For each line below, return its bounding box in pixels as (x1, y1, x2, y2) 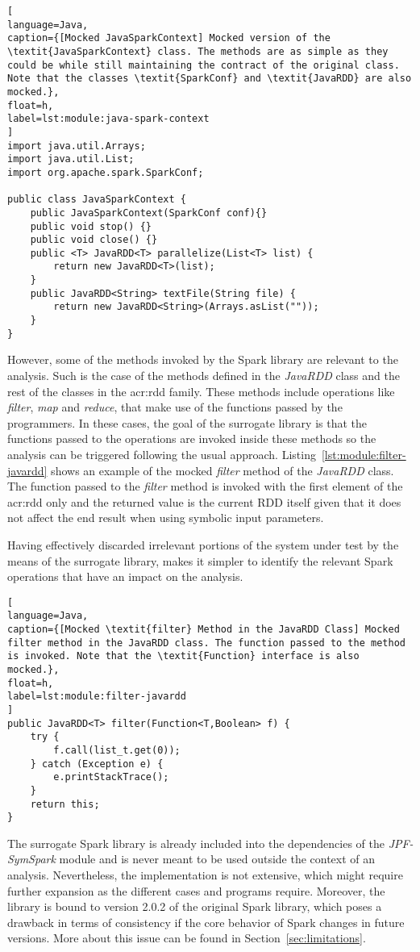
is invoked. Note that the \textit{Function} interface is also (7, 650, 360, 662)
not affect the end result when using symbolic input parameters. (7, 509, 324, 526)
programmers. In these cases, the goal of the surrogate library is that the (7, 414, 367, 431)
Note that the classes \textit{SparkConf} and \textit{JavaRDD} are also (7, 73, 412, 85)
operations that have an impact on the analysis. (7, 568, 243, 585)
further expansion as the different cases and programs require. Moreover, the (7, 882, 385, 899)
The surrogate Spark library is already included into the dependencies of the (7, 834, 385, 851)
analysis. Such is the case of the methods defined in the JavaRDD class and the (7, 367, 400, 383)
